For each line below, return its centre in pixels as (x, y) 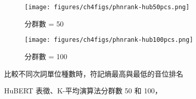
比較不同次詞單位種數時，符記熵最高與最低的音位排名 (94, 73)
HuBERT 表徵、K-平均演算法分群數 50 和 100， (83, 91)
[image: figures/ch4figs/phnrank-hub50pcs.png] (107, 7)
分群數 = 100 (46, 56)
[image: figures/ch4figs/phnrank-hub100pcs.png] (109, 40)
